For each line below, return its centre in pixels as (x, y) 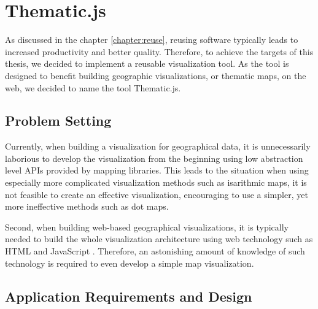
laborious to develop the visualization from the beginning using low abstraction (154, 158)
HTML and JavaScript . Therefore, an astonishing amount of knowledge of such (155, 251)
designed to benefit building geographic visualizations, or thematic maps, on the (156, 75)
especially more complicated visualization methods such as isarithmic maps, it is (156, 182)
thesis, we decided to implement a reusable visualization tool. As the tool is (147, 63)
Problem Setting (58, 120)
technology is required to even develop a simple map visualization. (130, 263)
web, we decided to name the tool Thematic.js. (93, 87)
